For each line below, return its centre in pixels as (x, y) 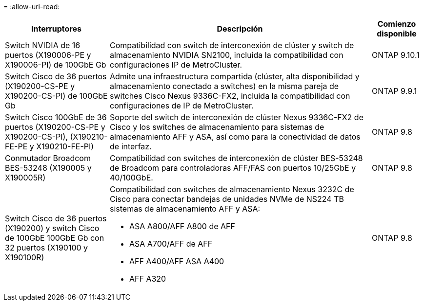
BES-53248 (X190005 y (48, 168)
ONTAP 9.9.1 (394, 91)
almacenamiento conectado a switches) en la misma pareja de (224, 86)
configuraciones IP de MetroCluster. (176, 65)
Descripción (240, 29)
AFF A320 (148, 279)
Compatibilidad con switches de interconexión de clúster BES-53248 (236, 158)
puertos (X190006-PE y (48, 55)
